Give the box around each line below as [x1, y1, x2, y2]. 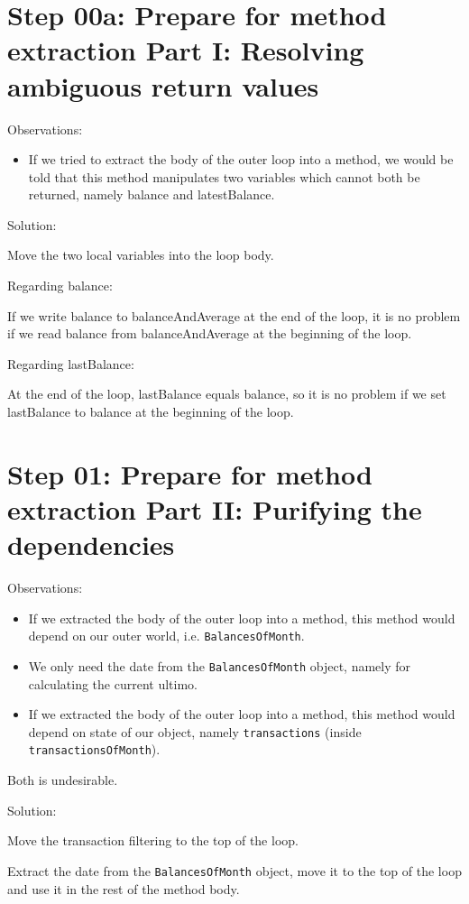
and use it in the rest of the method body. [7, 879, 240, 898]
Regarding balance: [7, 276, 113, 295]
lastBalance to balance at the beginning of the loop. [7, 402, 294, 421]
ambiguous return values [7, 67, 319, 104]
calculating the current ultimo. [28, 674, 198, 693]
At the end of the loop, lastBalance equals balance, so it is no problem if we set [7, 384, 446, 403]
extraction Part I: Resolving [7, 32, 364, 69]
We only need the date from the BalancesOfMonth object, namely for [28, 656, 411, 675]
